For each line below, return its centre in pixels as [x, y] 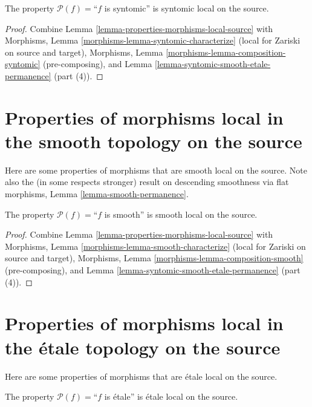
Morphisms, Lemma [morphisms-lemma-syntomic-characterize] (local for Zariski [153, 40]
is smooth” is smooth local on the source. [181, 214]
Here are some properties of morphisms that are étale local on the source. [141, 376]
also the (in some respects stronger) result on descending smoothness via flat [147, 182]
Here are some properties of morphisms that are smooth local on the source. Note [156, 170]
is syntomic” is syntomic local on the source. [187, 8]
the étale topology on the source [143, 347]
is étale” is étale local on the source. [171, 396]
